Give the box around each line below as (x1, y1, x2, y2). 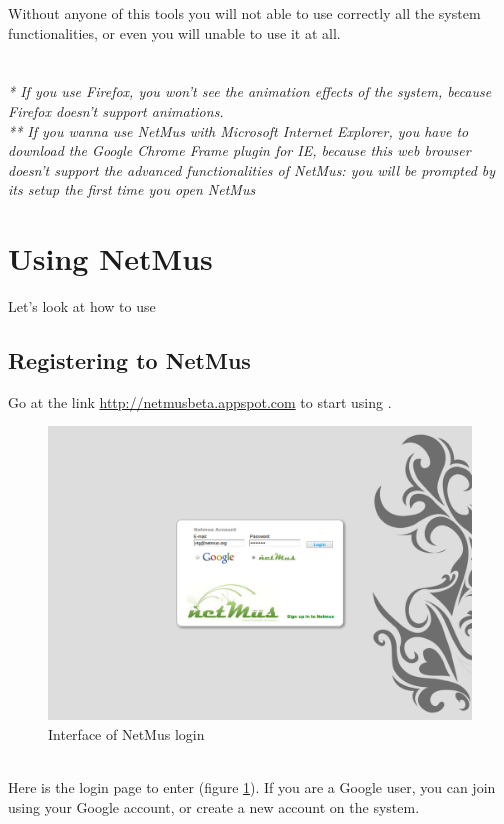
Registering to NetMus (8, 345, 251, 376)
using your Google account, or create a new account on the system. (8, 796, 420, 817)
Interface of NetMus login (48, 724, 205, 745)
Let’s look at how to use (8, 296, 156, 317)
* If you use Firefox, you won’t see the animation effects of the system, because (8, 81, 492, 102)
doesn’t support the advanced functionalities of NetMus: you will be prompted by (8, 159, 496, 180)
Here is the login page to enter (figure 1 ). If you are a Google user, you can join (8, 777, 496, 798)
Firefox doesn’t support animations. (8, 100, 224, 121)
